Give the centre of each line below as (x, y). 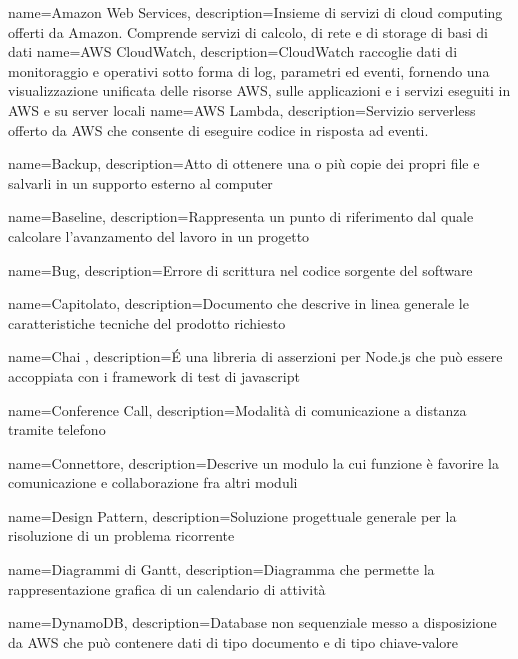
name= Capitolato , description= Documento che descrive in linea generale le (238, 303)
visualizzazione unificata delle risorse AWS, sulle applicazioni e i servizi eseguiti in (259, 90)
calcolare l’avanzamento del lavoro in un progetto (159, 235)
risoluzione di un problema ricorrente (121, 535)
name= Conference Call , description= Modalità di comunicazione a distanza (237, 409)
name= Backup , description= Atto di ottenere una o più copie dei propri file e (244, 163)
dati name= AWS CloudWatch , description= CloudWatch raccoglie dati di (233, 51)
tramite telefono (57, 429)
